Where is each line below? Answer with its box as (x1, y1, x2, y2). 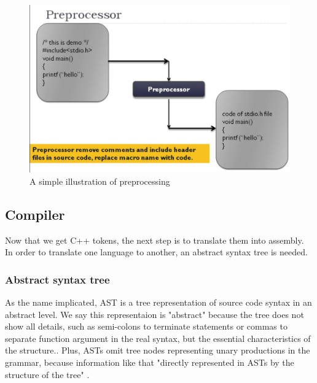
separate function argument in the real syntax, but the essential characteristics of (5, 331, 311, 344)
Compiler (5, 204, 65, 223)
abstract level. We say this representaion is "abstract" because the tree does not (5, 308, 304, 320)
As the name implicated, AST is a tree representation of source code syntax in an (5, 296, 312, 309)
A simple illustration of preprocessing (29, 174, 170, 187)
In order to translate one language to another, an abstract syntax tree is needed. (5, 246, 308, 258)
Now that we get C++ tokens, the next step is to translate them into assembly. (5, 233, 304, 246)
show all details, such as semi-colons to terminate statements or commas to (5, 320, 288, 333)
